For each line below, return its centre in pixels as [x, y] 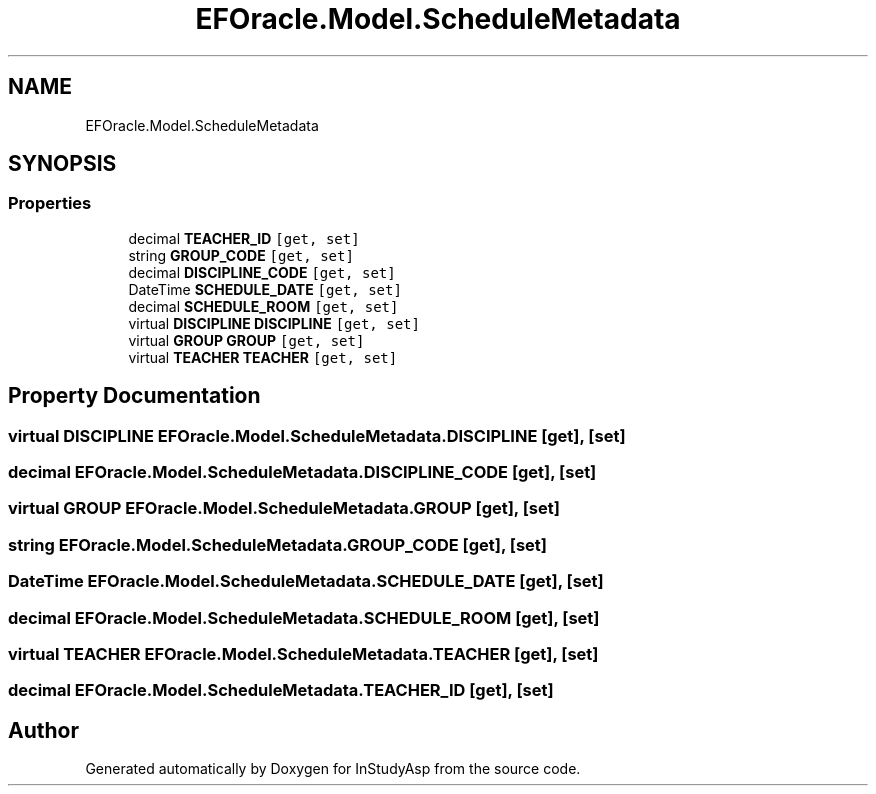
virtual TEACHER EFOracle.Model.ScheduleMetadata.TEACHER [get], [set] [303, 653]
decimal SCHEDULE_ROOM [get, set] [263, 306]
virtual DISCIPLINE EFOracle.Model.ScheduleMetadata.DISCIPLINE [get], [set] [317, 435]
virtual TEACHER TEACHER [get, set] [263, 357]
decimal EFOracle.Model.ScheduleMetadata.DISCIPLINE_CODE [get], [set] [302, 472]
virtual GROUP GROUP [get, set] [246, 340]
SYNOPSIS [62, 164]
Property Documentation [134, 396]
